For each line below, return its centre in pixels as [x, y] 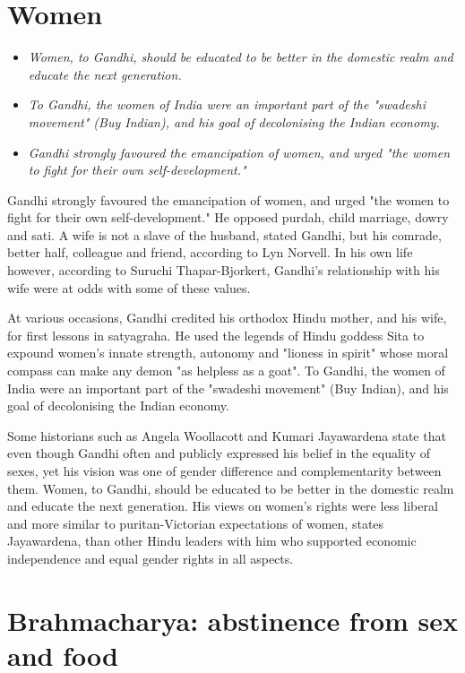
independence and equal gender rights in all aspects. [151, 558]
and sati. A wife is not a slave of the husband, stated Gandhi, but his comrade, [224, 234]
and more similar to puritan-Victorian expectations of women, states [196, 523]
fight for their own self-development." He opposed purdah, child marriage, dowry [228, 217]
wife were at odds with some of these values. [129, 287]
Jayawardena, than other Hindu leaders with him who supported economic [212, 541]
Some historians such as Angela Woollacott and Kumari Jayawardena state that [227, 435]
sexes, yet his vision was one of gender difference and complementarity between [224, 470]
